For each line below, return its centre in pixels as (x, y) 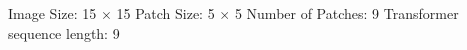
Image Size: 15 (52, 13)
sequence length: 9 (64, 32)
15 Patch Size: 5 (165, 13)
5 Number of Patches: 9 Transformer (346, 13)
